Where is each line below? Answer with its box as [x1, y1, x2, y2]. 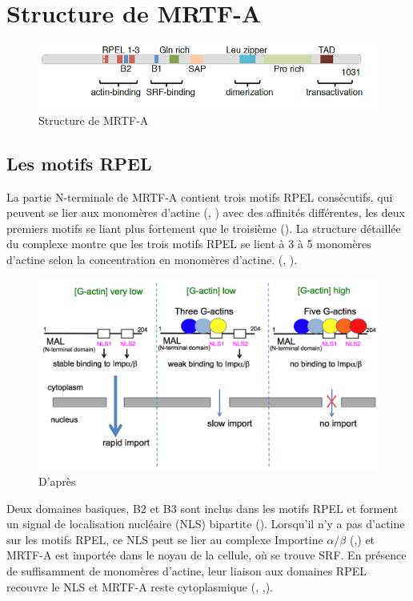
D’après [38, 473, 76, 489]
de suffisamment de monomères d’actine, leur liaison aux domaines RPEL [6, 562, 367, 579]
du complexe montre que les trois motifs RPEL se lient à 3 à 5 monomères [6, 235, 371, 252]
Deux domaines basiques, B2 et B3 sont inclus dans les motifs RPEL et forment [6, 499, 399, 516]
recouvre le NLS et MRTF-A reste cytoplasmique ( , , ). [6, 578, 273, 595]
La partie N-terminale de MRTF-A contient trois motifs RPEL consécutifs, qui [6, 188, 393, 205]
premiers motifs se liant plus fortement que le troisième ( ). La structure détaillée [6, 219, 401, 236]
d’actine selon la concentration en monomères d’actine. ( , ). [6, 250, 298, 267]
